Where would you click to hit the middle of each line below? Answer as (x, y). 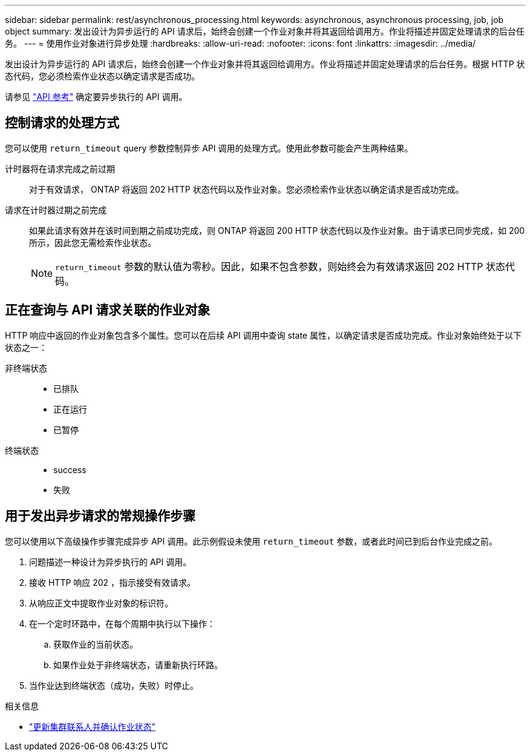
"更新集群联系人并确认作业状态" (93, 726)
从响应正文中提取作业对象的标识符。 (101, 603)
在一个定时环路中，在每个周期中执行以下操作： (122, 623)
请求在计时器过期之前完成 (56, 210)
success (70, 469)
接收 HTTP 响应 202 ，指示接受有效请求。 (113, 582)
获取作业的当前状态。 (96, 644)
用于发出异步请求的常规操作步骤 (100, 516)
